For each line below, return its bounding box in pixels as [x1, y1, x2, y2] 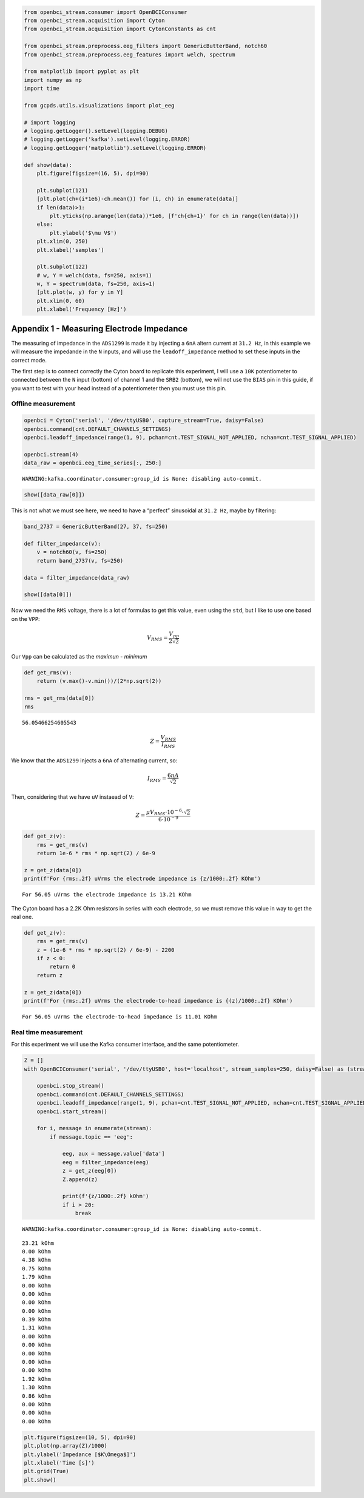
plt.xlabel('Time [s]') [24, 1459, 95, 1466]
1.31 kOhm [22, 1324, 51, 1332]
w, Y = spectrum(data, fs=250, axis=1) [36, 280, 156, 288]
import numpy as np [24, 76, 82, 83]
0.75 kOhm [22, 1265, 51, 1272]
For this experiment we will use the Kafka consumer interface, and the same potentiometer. [11, 1041, 240, 1048]
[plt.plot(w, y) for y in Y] [36, 289, 124, 296]
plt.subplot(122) [36, 263, 89, 270]
